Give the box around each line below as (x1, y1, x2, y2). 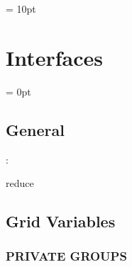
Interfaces (6, 42, 104, 72)
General (6, 118, 65, 140)
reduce (6, 176, 34, 191)
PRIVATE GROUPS (6, 247, 127, 265)
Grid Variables (6, 210, 116, 232)
